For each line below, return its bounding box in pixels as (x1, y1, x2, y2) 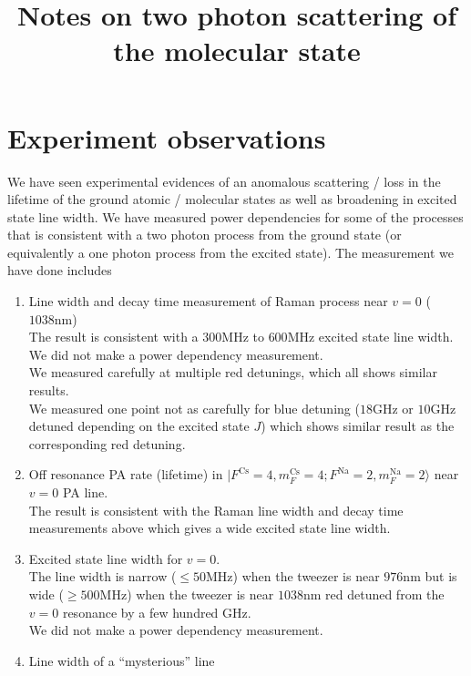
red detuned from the (325, 584, 445, 603)
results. (28, 381, 69, 400)
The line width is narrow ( (28, 567, 177, 586)
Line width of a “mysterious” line (28, 650, 215, 670)
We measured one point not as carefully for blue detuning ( (28, 398, 360, 417)
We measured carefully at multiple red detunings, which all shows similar (28, 363, 437, 382)
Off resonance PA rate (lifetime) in (28, 465, 223, 484)
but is (425, 567, 457, 586)
